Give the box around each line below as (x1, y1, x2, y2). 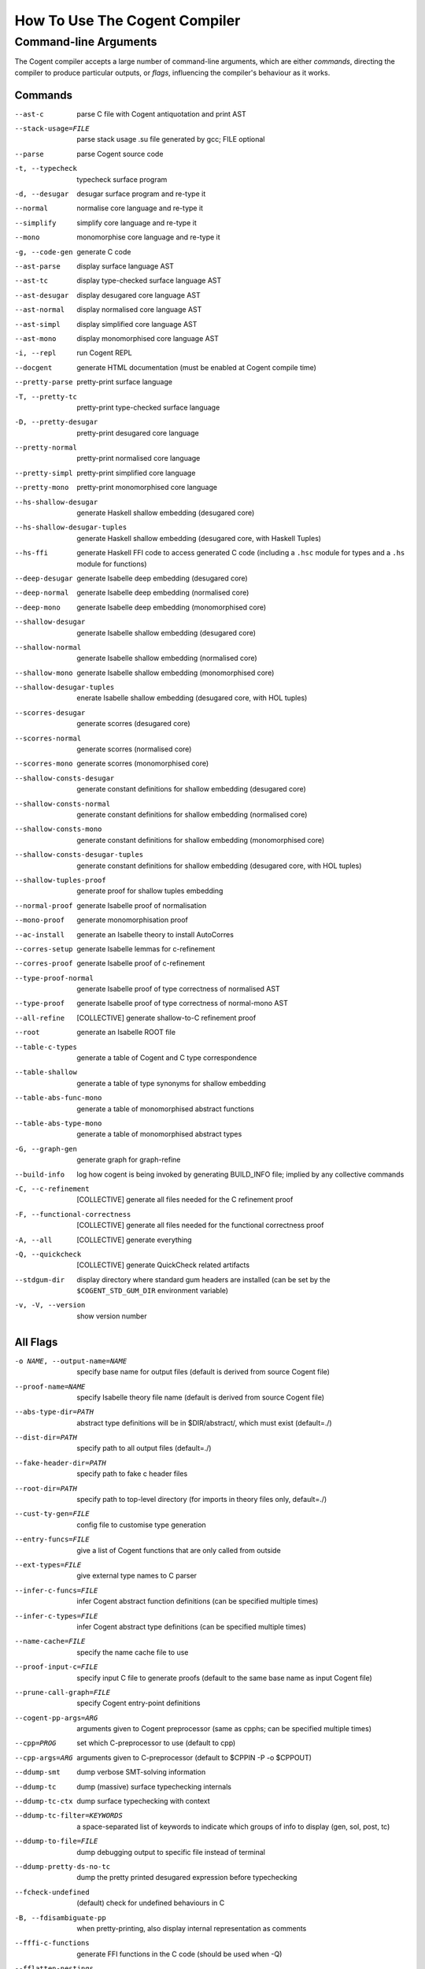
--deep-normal (14, 588, 69, 598)
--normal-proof (14, 901, 74, 910)
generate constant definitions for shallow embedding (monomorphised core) (76, 835, 325, 844)
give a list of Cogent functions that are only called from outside (76, 1545, 281, 1555)
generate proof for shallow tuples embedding (76, 886, 224, 896)
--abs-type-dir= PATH (14, 1407, 94, 1417)
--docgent (14, 363, 53, 372)
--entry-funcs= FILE (14, 1535, 90, 1544)
